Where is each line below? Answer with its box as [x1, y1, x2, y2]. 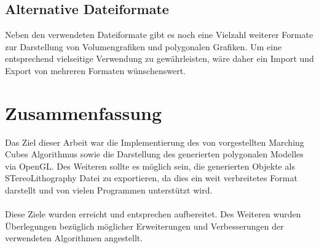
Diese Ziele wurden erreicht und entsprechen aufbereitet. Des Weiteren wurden [5, 208, 301, 220]
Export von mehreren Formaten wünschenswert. [5, 64, 186, 77]
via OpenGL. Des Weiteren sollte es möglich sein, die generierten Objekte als [5, 159, 295, 172]
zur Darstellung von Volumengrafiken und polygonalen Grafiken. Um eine [5, 40, 282, 53]
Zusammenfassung [5, 100, 162, 125]
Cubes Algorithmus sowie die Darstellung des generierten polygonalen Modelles [5, 148, 304, 160]
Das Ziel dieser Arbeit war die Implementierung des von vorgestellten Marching [5, 135, 304, 148]
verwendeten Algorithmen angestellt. [5, 231, 143, 244]
